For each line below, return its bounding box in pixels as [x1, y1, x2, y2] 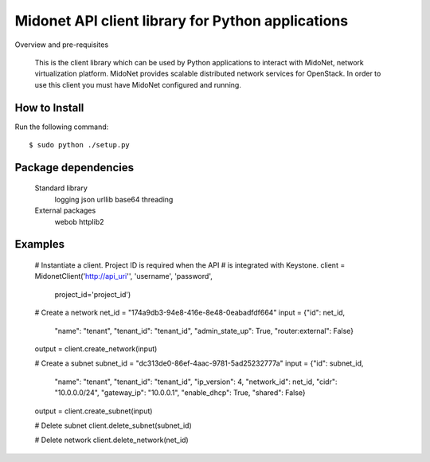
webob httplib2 [54, 217, 104, 226]
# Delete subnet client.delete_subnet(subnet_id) [34, 421, 192, 430]
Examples [14, 237, 65, 251]
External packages [34, 206, 96, 215]
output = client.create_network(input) [34, 343, 158, 354]
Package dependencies [14, 160, 135, 174]
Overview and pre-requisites [14, 40, 109, 49]
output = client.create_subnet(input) [34, 406, 153, 416]
